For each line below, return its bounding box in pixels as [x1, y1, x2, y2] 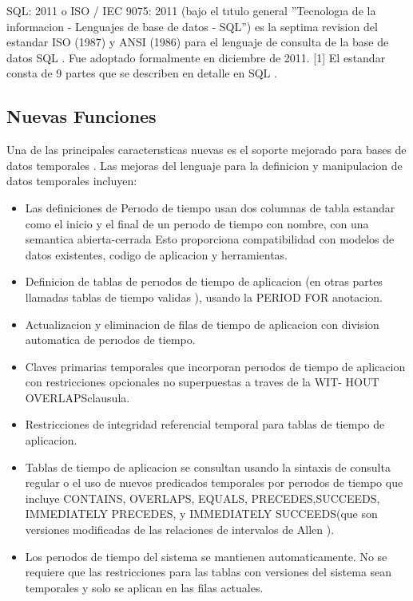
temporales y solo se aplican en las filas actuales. [25, 579, 264, 595]
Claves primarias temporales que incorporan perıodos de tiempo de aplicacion [25, 358, 406, 374]
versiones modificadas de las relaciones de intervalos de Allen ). [25, 521, 335, 538]
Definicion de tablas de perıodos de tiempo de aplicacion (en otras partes [25, 273, 383, 290]
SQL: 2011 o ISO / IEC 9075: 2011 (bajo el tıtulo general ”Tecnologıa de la [6, 2, 376, 18]
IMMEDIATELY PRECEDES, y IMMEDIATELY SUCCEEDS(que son [25, 505, 378, 522]
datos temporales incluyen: [6, 172, 137, 189]
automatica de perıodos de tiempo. [25, 331, 196, 348]
